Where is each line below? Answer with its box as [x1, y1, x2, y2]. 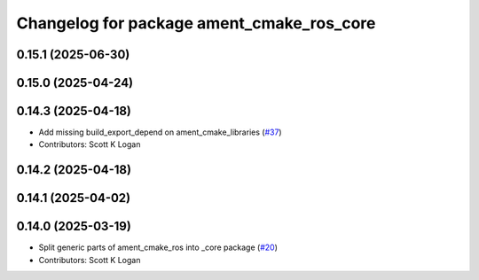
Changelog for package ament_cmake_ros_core [16, 13, 376, 33]
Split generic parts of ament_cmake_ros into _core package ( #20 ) [38, 242, 279, 253]
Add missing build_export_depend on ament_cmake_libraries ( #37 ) [38, 127, 283, 137]
